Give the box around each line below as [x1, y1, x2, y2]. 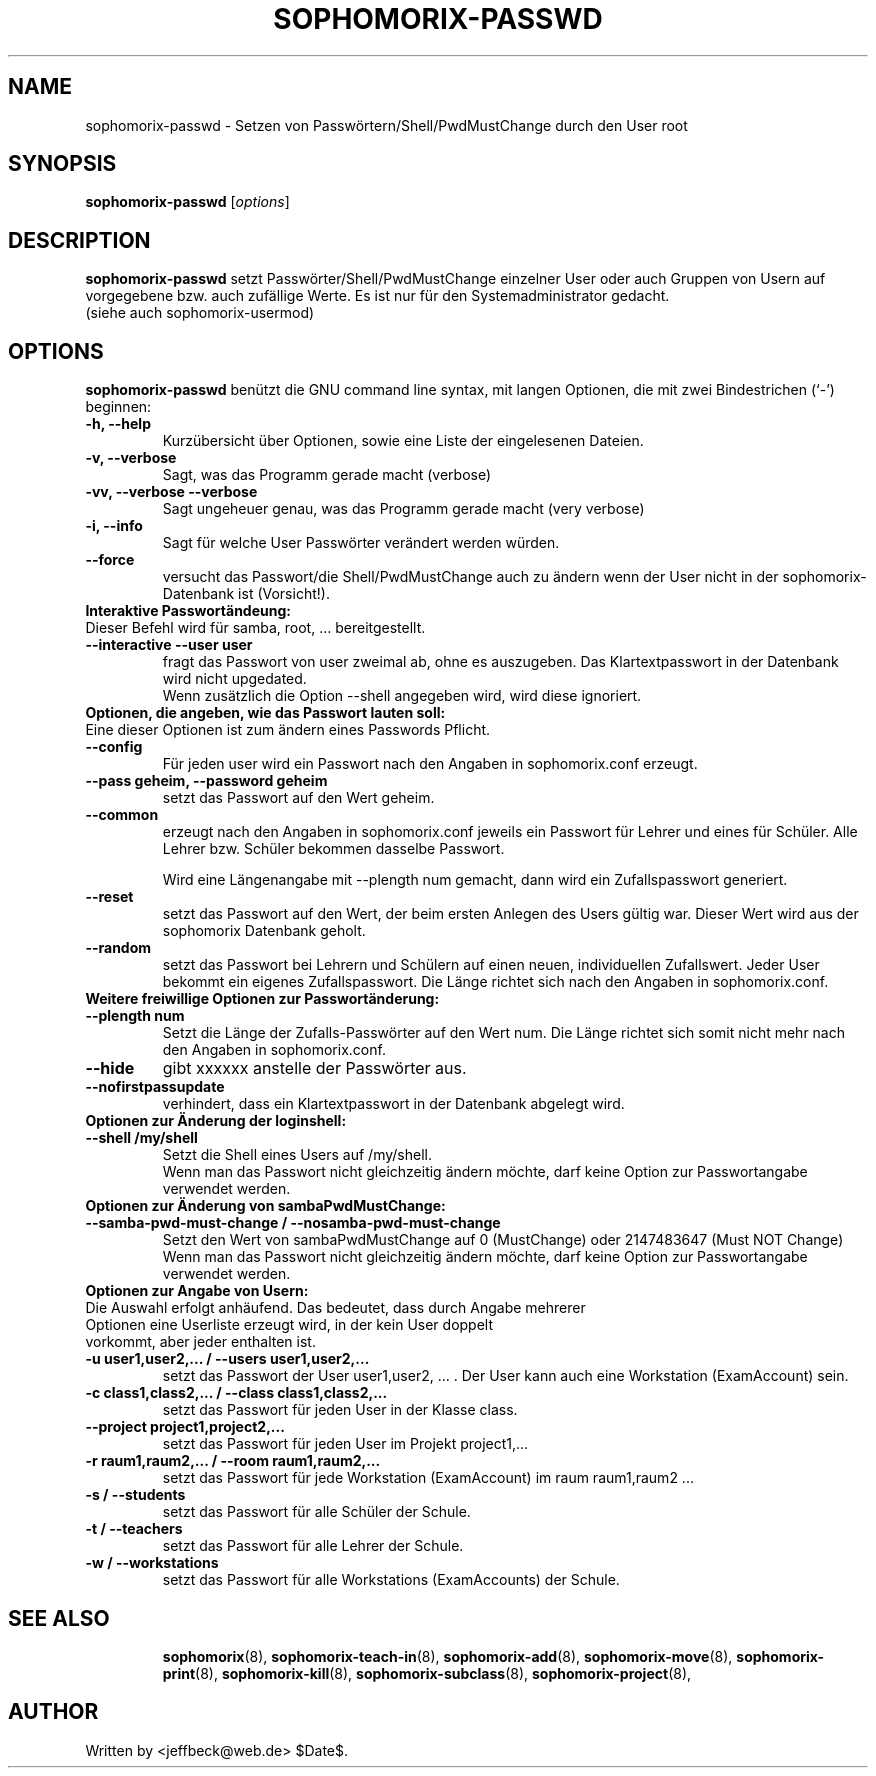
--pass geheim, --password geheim [85, 772, 328, 790]
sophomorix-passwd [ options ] [85, 193, 290, 211]
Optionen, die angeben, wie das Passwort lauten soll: [85, 704, 446, 722]
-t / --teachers [85, 1520, 183, 1538]
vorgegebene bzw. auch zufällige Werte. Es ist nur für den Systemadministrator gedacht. [85, 287, 670, 305]
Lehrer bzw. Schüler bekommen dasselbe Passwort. [162, 840, 505, 858]
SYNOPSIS [8, 151, 117, 177]
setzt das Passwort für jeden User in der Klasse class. [162, 1401, 518, 1419]
